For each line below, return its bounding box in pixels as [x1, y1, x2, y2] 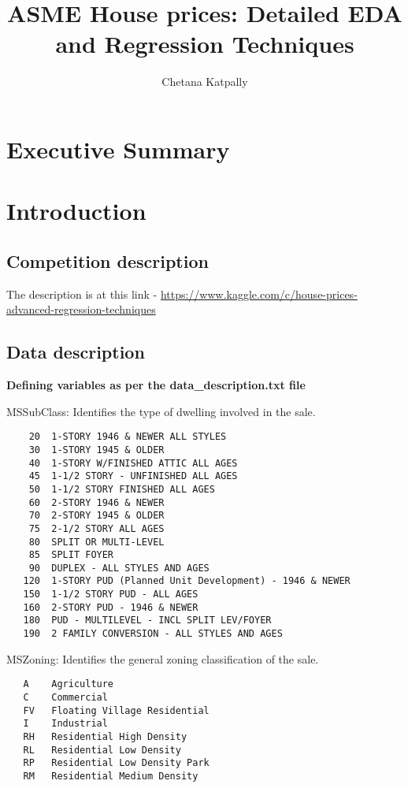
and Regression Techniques [55, 28, 354, 60]
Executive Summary [6, 132, 230, 165]
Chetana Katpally [161, 73, 248, 90]
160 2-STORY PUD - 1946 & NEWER [23, 601, 198, 613]
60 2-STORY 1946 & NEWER [28, 496, 165, 508]
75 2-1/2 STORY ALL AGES [28, 522, 165, 534]
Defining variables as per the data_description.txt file [6, 377, 306, 393]
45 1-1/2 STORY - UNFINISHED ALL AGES [28, 470, 238, 482]
